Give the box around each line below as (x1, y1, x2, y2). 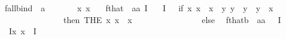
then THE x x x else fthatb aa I (63, 13, 281, 25)
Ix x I (8, 25, 36, 37)
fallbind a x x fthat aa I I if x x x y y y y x (4, 2, 273, 14)
